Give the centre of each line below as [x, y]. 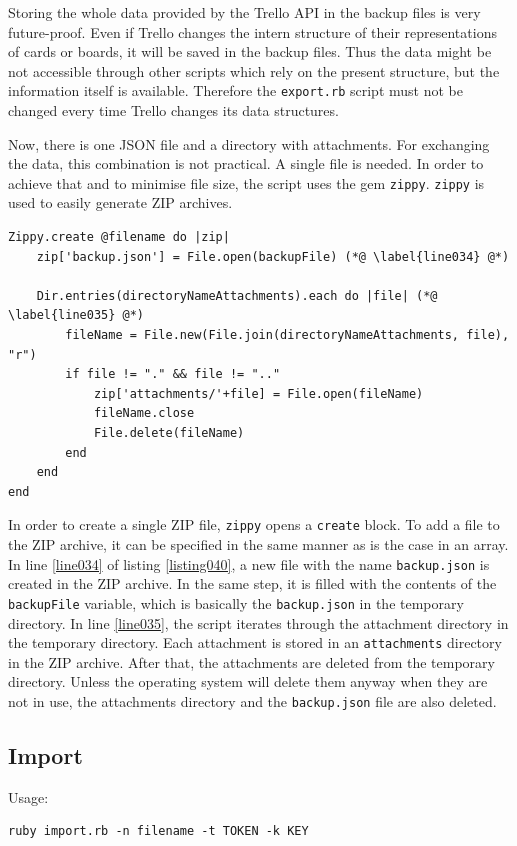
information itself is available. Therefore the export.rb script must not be [235, 90]
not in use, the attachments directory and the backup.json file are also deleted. [252, 700]
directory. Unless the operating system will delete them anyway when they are [248, 681]
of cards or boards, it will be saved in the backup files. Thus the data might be [250, 51]
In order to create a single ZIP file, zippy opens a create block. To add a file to [254, 524]
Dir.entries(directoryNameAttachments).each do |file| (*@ [237, 295]
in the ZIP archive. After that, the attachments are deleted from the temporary [251, 661]
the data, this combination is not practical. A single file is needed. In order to [246, 163]
